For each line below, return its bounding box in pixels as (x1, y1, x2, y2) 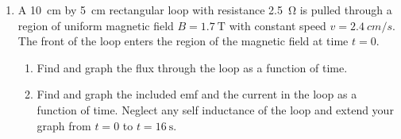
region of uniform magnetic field (17, 17, 174, 33)
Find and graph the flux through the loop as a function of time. (37, 59, 348, 75)
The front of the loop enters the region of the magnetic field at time (17, 33, 349, 49)
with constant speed (229, 17, 326, 33)
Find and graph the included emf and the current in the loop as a (37, 86, 357, 102)
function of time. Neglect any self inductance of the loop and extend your (37, 101, 394, 118)
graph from (37, 117, 91, 133)
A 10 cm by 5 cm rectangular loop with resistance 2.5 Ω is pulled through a (17, 2, 392, 17)
